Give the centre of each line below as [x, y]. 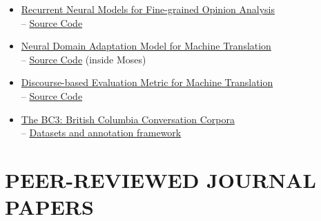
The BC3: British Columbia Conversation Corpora [128, 119]
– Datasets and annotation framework [101, 133]
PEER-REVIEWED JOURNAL [160, 179]
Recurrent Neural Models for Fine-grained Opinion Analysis [148, 9]
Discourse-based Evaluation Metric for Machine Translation [147, 82]
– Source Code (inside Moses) [84, 59]
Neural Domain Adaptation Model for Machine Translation [146, 46]
